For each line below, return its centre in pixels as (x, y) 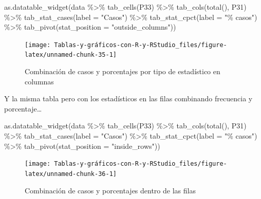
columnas (39, 81)
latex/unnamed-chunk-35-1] (71, 55)
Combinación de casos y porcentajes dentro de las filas (110, 190)
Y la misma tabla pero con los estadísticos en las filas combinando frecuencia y (128, 98)
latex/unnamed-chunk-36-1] (71, 174)
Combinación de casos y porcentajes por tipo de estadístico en (123, 71)
